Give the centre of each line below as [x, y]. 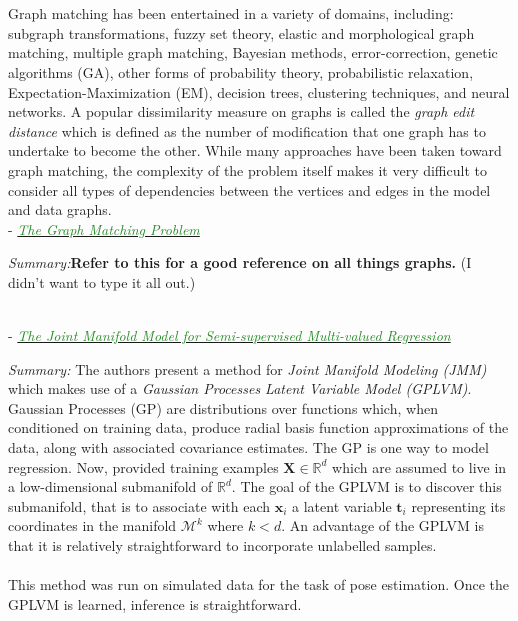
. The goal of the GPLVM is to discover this [366, 486]
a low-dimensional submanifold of [110, 486]
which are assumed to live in [419, 466]
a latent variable [342, 505]
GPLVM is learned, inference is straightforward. [155, 603]
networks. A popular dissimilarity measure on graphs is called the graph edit [241, 111]
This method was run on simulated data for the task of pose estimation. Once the [259, 584]
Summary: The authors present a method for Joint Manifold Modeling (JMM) [247, 368]
